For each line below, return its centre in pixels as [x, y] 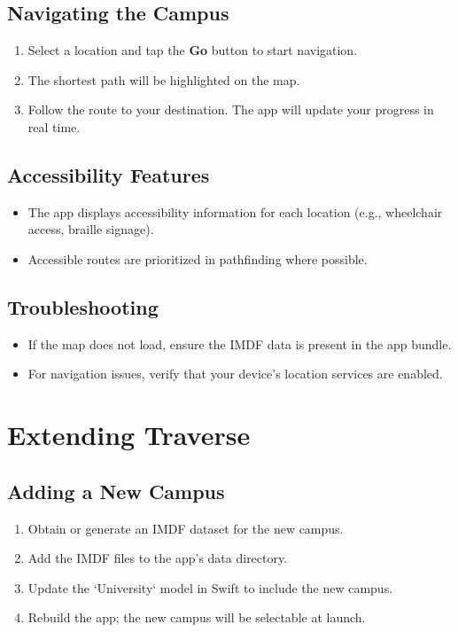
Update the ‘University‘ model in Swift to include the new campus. [210, 587]
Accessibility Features [109, 174]
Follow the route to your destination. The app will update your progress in [231, 109]
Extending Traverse [129, 435]
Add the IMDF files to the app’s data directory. [158, 558]
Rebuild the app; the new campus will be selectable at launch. [197, 617]
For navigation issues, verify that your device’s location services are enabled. [235, 374]
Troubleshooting [83, 306]
